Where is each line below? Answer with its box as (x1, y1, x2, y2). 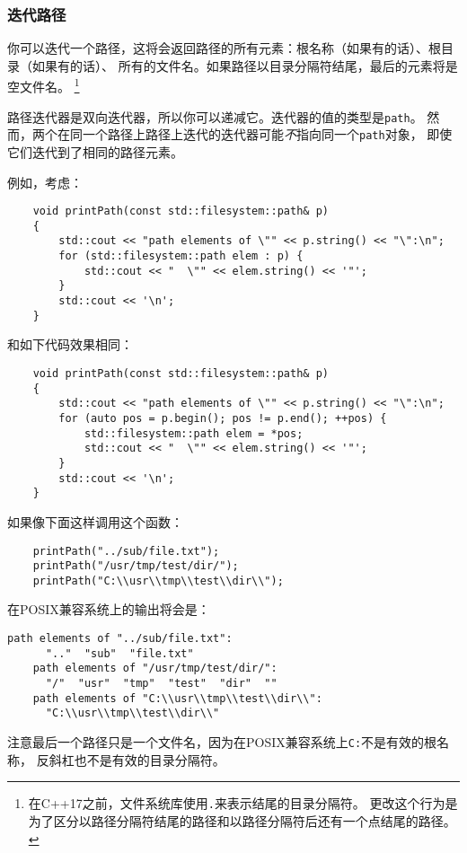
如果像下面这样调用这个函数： (7, 512, 183, 531)
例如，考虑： (7, 172, 83, 191)
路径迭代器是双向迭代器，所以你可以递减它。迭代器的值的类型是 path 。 (7, 107, 423, 126)
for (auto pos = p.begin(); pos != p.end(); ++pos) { (58, 411, 387, 425)
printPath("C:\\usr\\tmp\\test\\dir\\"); (32, 574, 284, 587)
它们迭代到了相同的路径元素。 (7, 142, 183, 161)
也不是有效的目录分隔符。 (74, 750, 225, 769)
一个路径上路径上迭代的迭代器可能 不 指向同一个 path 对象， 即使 (82, 125, 453, 144)
